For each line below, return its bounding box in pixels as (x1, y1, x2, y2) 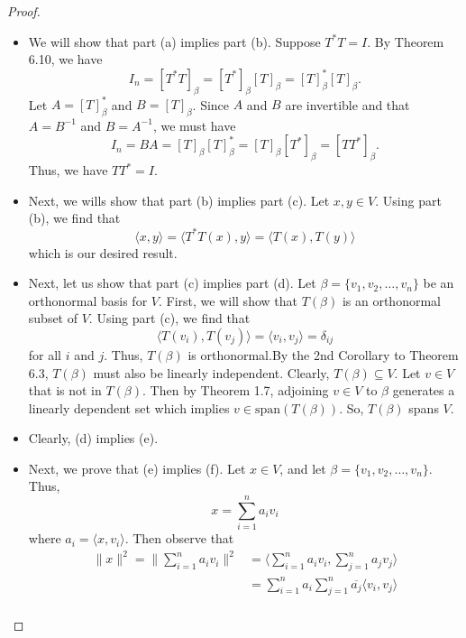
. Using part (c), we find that (88, 309, 251, 328)
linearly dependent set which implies (28, 398, 230, 417)
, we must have (152, 116, 236, 134)
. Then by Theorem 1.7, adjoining (142, 381, 329, 400)
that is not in (28, 381, 102, 400)
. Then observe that (124, 529, 234, 548)
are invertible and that (285, 95, 410, 114)
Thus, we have (28, 161, 108, 180)
